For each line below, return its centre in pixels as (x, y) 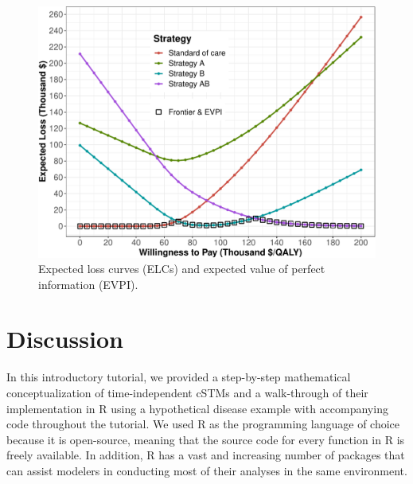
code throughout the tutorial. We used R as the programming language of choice (203, 424)
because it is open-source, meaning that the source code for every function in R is (206, 439)
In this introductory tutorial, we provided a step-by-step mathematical (179, 377)
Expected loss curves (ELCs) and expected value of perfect (182, 269)
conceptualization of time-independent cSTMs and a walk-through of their (187, 393)
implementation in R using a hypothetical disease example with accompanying (197, 408)
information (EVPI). (88, 284)
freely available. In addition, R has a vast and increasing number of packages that (206, 455)
